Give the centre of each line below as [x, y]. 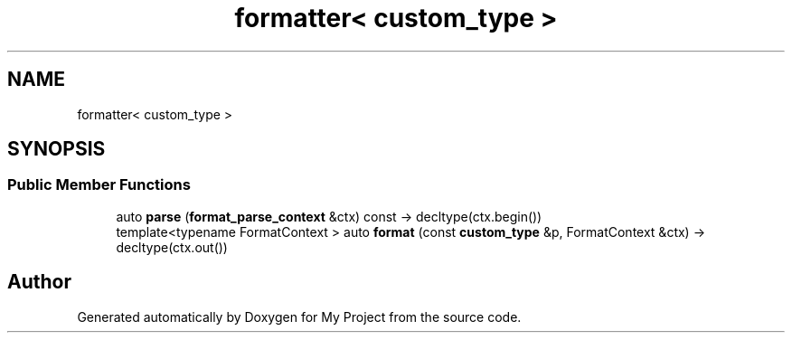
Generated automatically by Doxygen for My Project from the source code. [299, 316]
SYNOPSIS [57, 149]
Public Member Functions [99, 185]
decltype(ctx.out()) [172, 247]
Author [39, 282]
